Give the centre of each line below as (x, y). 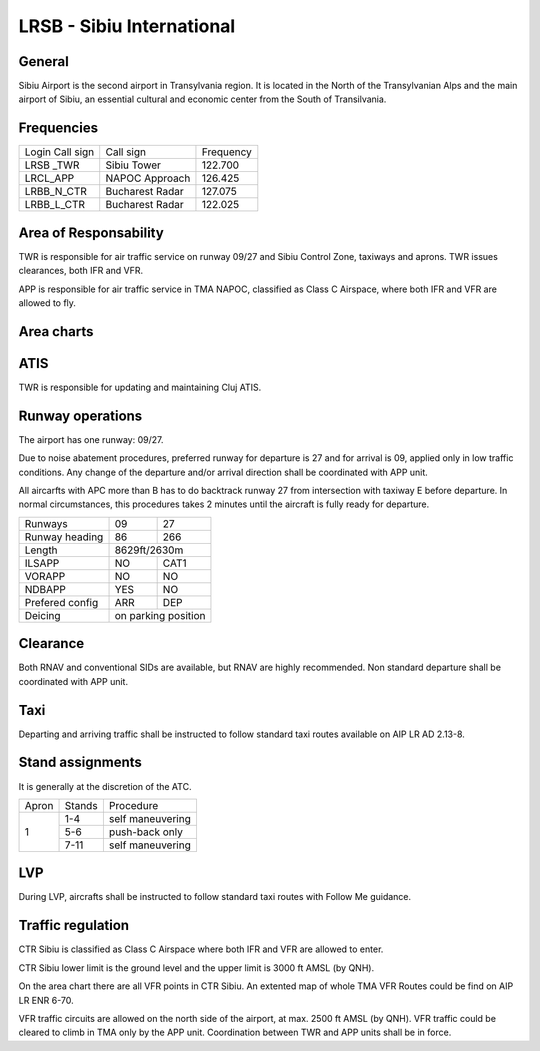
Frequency (226, 152)
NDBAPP (45, 589)
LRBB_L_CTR (54, 205)
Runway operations (80, 415)
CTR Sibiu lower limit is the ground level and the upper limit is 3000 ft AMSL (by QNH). (196, 967)
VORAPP (45, 576)
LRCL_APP (49, 178)
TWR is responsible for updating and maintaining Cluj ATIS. (140, 387)
